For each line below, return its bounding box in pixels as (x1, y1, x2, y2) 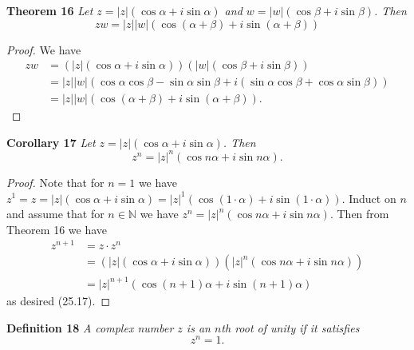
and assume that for (6, 205, 104, 222)
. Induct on (341, 189, 396, 206)
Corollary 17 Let (6, 133, 96, 150)
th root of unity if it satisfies (221, 319, 360, 336)
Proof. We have (6, 41, 81, 58)
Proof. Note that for (6, 173, 104, 190)
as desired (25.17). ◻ (6, 292, 111, 309)
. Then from (329, 205, 389, 222)
